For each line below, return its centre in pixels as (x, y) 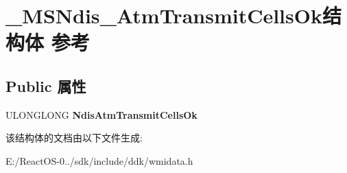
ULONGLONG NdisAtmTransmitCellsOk (101, 114)
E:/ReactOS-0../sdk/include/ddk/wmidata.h (99, 160)
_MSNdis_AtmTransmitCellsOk (164, 15)
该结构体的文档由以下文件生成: (74, 138)
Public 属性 (46, 85)
